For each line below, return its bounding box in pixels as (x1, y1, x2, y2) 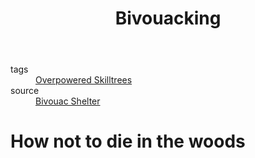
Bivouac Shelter (35, 95, 101, 107)
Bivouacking (114, 7, 222, 30)
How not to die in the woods (10, 130, 246, 153)
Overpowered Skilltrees (35, 74, 133, 86)
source (10, 85, 40, 97)
